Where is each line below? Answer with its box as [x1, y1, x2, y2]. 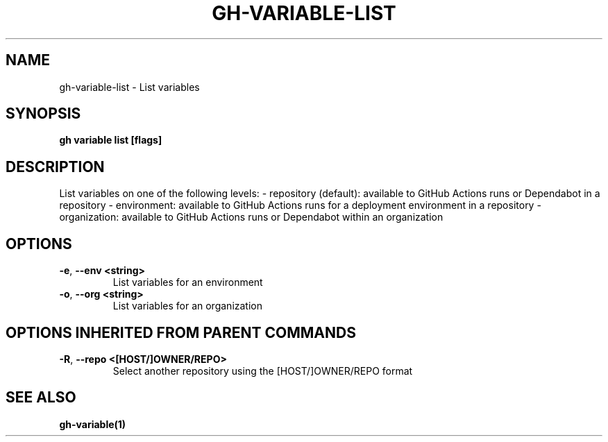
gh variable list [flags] [59, 134, 162, 146]
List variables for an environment [112, 276, 263, 289]
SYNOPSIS [6, 105, 81, 123]
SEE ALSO [6, 389, 76, 407]
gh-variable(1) [59, 418, 126, 430]
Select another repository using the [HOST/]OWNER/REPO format [112, 364, 413, 377]
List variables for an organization [112, 300, 262, 312]
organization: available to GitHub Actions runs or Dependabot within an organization [59, 211, 444, 223]
